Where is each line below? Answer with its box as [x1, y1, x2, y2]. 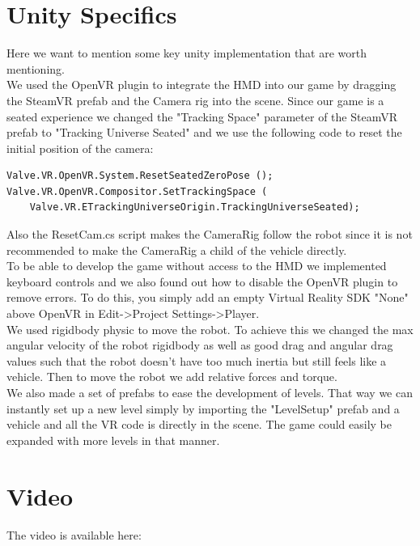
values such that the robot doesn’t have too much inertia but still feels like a [6, 352, 387, 369]
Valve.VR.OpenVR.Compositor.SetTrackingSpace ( [6, 185, 268, 197]
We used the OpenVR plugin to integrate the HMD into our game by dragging [6, 76, 397, 93]
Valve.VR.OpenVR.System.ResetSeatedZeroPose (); [6, 170, 274, 182]
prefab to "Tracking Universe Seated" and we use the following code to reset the [6, 124, 402, 141]
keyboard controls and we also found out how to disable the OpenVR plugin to [6, 273, 398, 290]
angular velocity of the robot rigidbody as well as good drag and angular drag [6, 336, 393, 353]
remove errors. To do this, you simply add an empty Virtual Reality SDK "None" [6, 289, 409, 306]
